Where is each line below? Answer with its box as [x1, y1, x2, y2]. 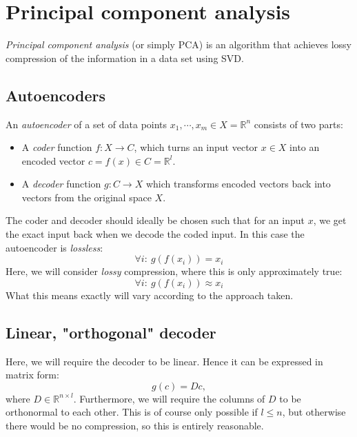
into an [289, 140, 320, 154]
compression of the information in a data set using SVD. [6, 50, 244, 65]
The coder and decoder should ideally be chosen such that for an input [6, 213, 305, 227]
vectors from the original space [21, 190, 152, 204]
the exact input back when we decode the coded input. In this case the [6, 227, 305, 241]
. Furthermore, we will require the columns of [73, 391, 265, 405]
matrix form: [6, 367, 59, 382]
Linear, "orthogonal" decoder [6, 321, 216, 343]
